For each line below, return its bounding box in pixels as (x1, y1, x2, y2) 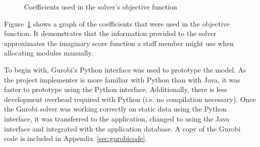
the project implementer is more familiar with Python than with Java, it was (4, 74, 240, 84)
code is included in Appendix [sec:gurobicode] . (4, 133, 147, 143)
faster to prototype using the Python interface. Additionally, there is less (4, 84, 227, 94)
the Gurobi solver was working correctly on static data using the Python (4, 103, 227, 114)
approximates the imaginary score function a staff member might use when (4, 37, 234, 48)
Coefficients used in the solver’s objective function (24, 1, 177, 11)
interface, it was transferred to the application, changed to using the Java (4, 113, 229, 123)
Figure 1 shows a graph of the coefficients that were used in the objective (4, 18, 230, 28)
